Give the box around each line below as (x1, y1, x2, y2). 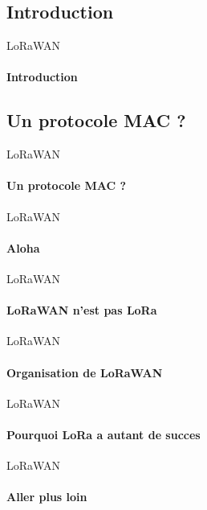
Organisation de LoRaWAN (6, 364, 163, 380)
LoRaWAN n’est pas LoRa (6, 302, 157, 319)
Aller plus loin (6, 488, 87, 505)
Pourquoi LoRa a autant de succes (6, 426, 201, 442)
